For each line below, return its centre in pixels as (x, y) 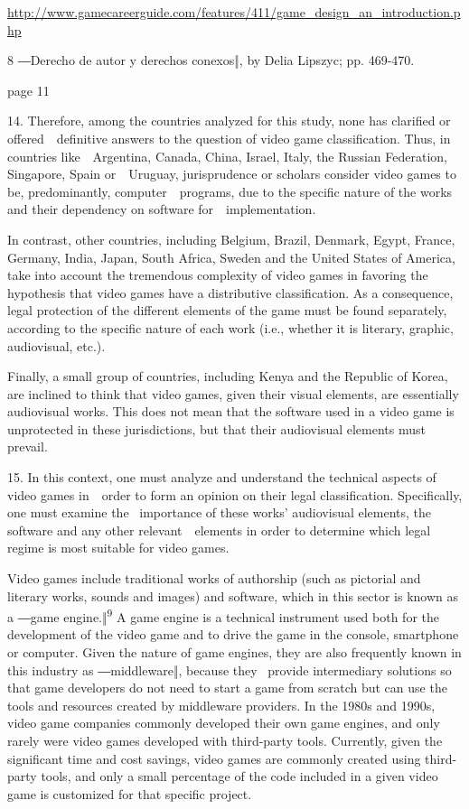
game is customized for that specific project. (130, 793)
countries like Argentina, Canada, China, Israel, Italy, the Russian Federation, (228, 156)
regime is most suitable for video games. (118, 548)
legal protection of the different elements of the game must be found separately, (227, 310)
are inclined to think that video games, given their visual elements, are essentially (233, 393)
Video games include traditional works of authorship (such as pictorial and (214, 578)
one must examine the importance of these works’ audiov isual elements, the (220, 512)
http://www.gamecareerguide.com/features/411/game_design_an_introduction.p (234, 12)
